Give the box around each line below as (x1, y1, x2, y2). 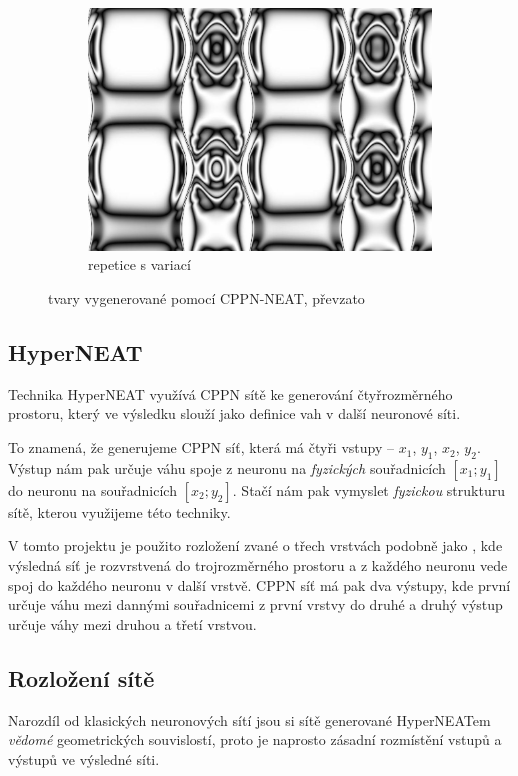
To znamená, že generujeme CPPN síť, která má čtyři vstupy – (8, 437, 395, 458)
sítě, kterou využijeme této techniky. (8, 501, 231, 522)
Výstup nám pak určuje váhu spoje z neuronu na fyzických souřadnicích (8, 457, 446, 478)
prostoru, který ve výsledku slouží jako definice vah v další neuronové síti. (8, 403, 461, 424)
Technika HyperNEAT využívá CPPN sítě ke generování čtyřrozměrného (8, 383, 453, 404)
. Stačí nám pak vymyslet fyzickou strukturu (232, 479, 505, 500)
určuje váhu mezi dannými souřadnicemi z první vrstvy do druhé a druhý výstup (8, 594, 503, 615)
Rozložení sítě (8, 662, 155, 693)
